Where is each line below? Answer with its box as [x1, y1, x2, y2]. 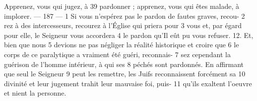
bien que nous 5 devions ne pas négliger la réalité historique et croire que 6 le [4, 39, 239, 50]
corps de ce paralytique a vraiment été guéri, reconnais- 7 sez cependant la [4, 49, 231, 59]
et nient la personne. [4, 88, 66, 98]
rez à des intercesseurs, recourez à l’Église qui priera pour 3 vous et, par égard [4, 20, 242, 31]
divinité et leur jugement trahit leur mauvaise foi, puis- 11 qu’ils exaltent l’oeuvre [4, 78, 252, 88]
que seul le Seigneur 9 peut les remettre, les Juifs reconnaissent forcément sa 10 [4, 68, 246, 79]
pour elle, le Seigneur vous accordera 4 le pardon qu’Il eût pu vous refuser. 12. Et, [4, 30, 254, 40]
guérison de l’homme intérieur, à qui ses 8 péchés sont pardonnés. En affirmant [4, 59, 244, 69]
